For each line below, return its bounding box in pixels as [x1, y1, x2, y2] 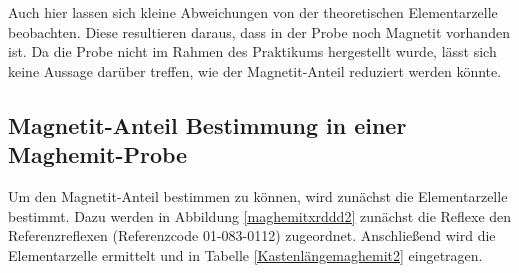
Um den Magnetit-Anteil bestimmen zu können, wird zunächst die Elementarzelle [8, 185, 508, 206]
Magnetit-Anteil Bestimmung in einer [8, 109, 407, 140]
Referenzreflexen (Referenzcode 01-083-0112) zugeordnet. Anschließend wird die [8, 225, 496, 246]
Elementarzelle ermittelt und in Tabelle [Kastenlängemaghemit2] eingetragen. [8, 244, 483, 265]
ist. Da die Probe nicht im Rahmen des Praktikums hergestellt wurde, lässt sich [8, 41, 497, 62]
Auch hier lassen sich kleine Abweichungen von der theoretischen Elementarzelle [8, 2, 498, 22]
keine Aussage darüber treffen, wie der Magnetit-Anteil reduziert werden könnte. [8, 60, 502, 81]
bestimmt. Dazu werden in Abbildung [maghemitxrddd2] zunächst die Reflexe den [8, 205, 512, 226]
